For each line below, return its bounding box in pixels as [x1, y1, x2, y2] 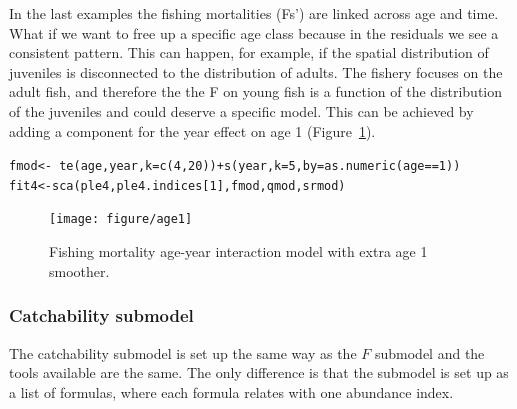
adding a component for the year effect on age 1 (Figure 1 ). [9, 120, 376, 141]
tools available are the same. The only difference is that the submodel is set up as [9, 362, 509, 383]
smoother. [49, 260, 110, 281]
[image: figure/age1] [49, 212, 193, 227]
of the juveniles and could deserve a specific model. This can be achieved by [9, 100, 474, 121]
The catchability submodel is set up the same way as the [9, 342, 357, 363]
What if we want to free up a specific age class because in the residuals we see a [9, 22, 499, 43]
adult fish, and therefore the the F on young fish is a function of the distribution [9, 81, 503, 102]
